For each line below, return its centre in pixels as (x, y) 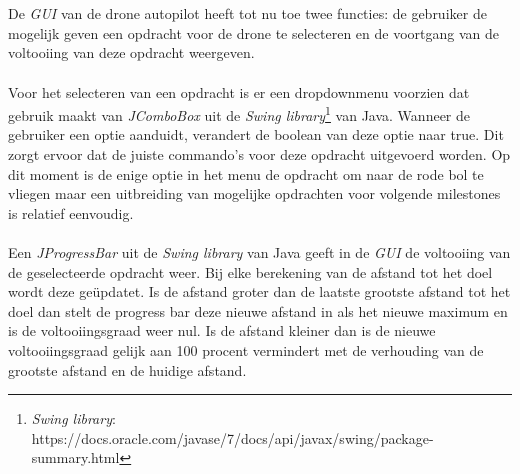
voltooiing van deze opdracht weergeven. (131, 52)
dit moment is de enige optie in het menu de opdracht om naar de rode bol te (246, 173)
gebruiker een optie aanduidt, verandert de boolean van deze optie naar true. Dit (256, 134)
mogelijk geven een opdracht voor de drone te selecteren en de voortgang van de (254, 32)
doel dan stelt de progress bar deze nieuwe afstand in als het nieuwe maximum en (258, 310)
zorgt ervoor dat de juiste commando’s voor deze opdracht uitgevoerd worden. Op (259, 154)
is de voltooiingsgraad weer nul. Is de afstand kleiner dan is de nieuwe (222, 330)
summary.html (75, 457)
